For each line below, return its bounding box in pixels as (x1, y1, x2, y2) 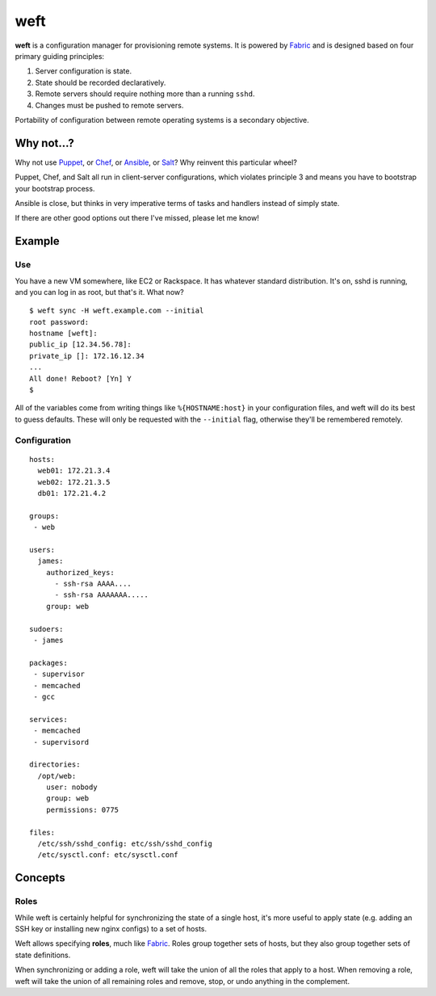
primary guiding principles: (15, 51, 105, 61)
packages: (29, 658, 68, 667)
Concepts (15, 871, 65, 885)
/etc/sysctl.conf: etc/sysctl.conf (37, 851, 179, 859)
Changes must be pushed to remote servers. (35, 100, 184, 110)
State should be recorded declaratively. (35, 78, 166, 87)
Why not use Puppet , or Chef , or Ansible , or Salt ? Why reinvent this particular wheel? (15, 158, 298, 167)
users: (29, 545, 56, 554)
